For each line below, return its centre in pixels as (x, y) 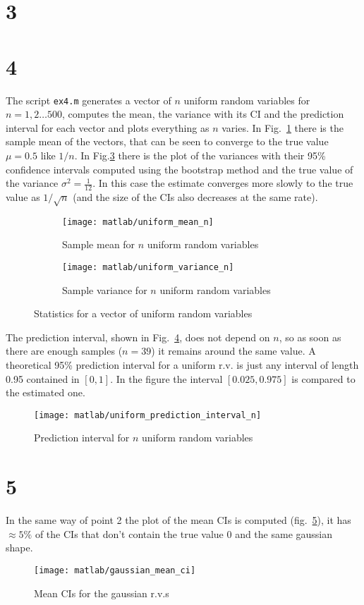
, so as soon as (310, 337)
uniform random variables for (247, 100)
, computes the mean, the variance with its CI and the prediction (203, 114)
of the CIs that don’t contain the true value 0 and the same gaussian (184, 533)
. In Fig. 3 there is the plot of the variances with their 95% (200, 155)
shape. (19, 548)
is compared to (323, 378)
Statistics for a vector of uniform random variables (143, 313)
